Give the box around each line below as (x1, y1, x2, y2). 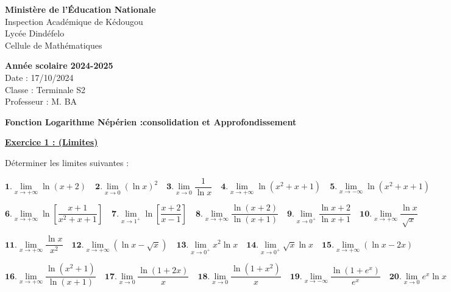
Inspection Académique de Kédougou (5, 15, 143, 27)
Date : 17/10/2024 (5, 71, 74, 83)
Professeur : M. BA (5, 95, 77, 108)
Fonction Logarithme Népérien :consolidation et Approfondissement (5, 115, 297, 128)
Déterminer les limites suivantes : (5, 156, 129, 169)
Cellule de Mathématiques (5, 38, 102, 51)
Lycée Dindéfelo (5, 27, 65, 40)
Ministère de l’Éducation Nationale (5, 3, 156, 15)
